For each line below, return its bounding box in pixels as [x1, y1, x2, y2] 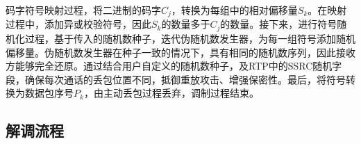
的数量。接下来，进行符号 [220, 17, 337, 31]
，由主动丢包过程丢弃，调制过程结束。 [83, 86, 259, 100]
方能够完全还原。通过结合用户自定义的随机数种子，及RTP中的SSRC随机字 [6, 58, 342, 73]
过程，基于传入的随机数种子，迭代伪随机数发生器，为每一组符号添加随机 [24, 31, 355, 45]
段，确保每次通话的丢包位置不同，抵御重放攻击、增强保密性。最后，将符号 [6, 72, 346, 86]
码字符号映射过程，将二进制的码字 [6, 3, 161, 17]
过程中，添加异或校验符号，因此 [6, 17, 151, 31]
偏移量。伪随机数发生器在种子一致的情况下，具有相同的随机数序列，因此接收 [6, 45, 355, 59]
